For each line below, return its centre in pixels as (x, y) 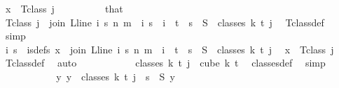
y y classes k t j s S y (116, 76)
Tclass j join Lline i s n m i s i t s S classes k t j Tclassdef (165, 22)
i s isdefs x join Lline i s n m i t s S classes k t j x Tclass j (169, 49)
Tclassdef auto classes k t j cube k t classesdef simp (165, 63)
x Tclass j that (64, 8)
